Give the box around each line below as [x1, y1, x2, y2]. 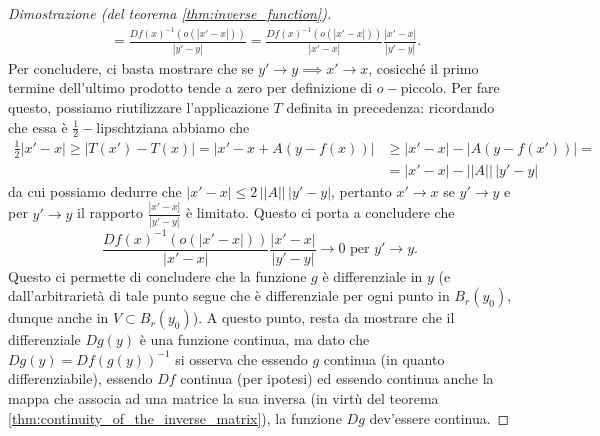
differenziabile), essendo [8, 368, 153, 389]
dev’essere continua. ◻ [369, 407, 510, 428]
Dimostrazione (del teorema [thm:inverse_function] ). [8, 3, 332, 23]
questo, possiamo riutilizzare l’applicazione [8, 97, 269, 117]
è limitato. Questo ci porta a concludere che [185, 202, 455, 223]
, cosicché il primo [368, 57, 479, 78]
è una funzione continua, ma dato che [139, 329, 370, 350]
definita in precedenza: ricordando [286, 97, 495, 117]
